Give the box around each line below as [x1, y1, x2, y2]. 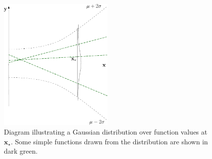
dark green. [4, 146, 38, 156]
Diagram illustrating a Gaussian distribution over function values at [4, 127, 208, 137]
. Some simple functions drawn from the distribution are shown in [11, 136, 208, 146]
